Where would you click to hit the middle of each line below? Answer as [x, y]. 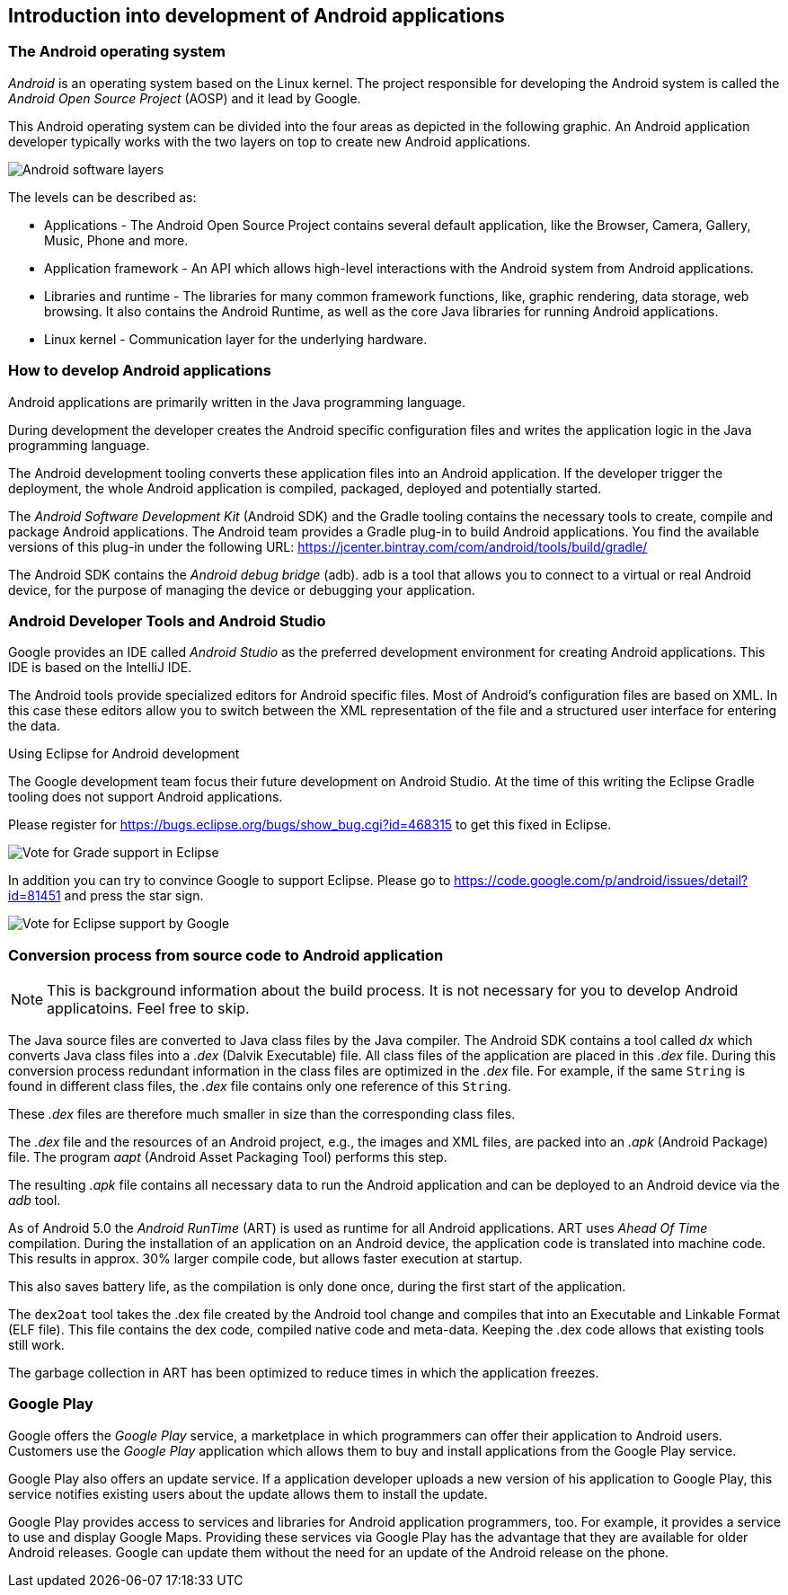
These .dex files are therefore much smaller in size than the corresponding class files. [262, 1114]
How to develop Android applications [140, 371]
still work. [36, 1345]
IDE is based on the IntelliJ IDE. [100, 668]
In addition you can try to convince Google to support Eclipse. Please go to [230, 881]
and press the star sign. [134, 896]
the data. [34, 726]
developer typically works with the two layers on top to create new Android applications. [270, 141]
